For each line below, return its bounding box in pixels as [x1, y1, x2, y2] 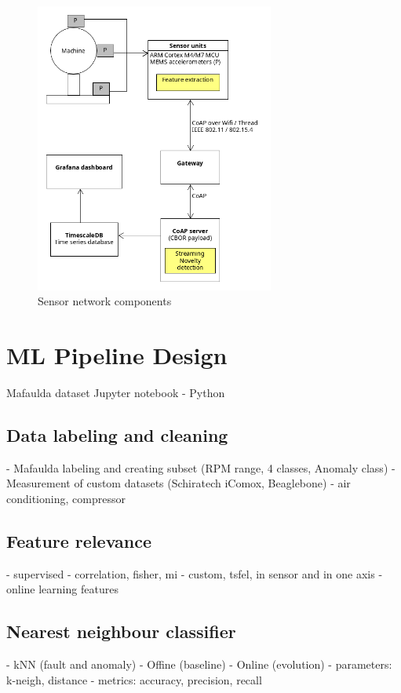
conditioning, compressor [6, 490, 126, 506]
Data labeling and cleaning [6, 422, 228, 447]
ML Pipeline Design [6, 338, 228, 370]
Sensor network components [38, 293, 172, 309]
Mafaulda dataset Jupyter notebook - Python [6, 384, 225, 400]
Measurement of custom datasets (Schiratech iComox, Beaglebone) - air [6, 475, 351, 491]
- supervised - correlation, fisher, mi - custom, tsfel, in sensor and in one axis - [6, 565, 383, 582]
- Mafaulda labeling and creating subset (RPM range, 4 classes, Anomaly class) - [6, 459, 396, 476]
